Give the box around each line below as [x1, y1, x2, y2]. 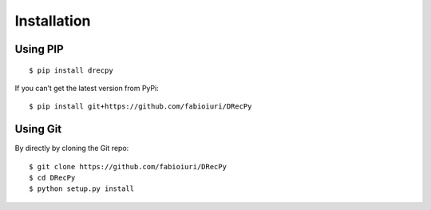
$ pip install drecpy [29, 65, 113, 75]
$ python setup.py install [29, 184, 135, 193]
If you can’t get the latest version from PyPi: [14, 83, 159, 93]
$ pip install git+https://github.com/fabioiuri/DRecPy [29, 102, 252, 111]
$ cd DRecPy [29, 173, 76, 183]
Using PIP [14, 42, 64, 56]
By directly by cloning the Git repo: [14, 144, 129, 153]
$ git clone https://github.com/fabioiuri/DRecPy [29, 162, 227, 171]
